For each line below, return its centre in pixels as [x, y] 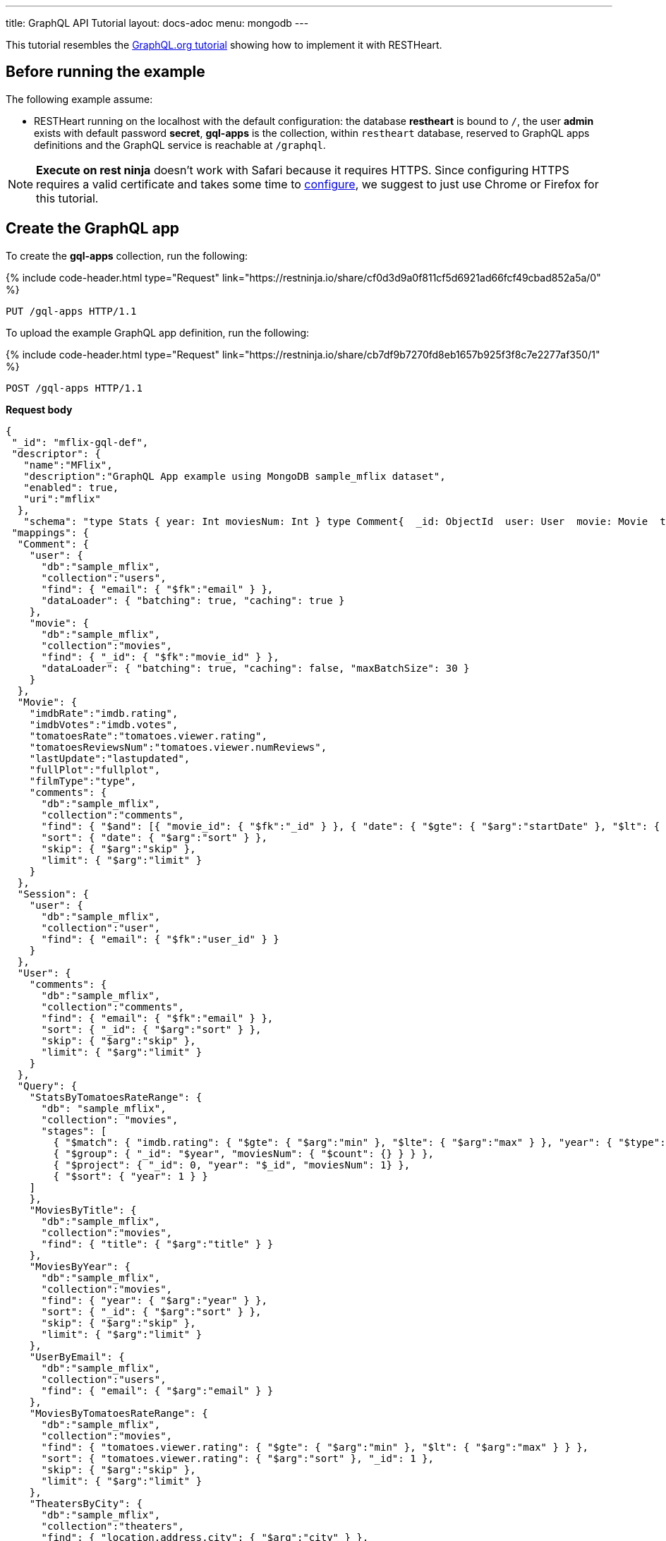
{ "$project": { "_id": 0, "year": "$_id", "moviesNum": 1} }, [232, 1165]
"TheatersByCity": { [86, 1503]
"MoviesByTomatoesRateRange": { [119, 1413]
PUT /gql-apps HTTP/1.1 [71, 311]
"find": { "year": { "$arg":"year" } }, [154, 1300]
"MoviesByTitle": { [83, 1210]
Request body [39, 409]
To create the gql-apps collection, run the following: [127, 255]
